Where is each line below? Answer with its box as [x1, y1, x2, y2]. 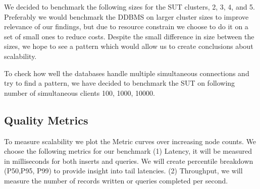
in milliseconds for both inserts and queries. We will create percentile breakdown [4, 155, 253, 166]
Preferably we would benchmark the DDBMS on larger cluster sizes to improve [4, 11, 249, 22]
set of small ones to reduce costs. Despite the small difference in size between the [4, 31, 254, 41]
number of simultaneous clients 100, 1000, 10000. [4, 87, 155, 98]
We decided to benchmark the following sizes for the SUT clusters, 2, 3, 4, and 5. [4, 2, 255, 12]
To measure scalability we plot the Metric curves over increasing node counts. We [4, 136, 256, 146]
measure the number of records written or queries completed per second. [4, 175, 228, 185]
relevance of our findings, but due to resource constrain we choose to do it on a [4, 21, 248, 32]
